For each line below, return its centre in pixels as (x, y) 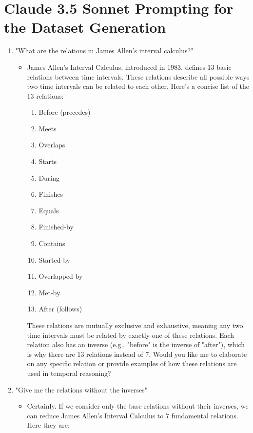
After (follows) (60, 309)
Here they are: (48, 425)
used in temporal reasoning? (69, 373)
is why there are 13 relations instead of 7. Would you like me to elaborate (137, 354)
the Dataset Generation (85, 27)
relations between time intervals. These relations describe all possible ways (138, 76)
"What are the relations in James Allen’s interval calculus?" (104, 51)
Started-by (55, 259)
